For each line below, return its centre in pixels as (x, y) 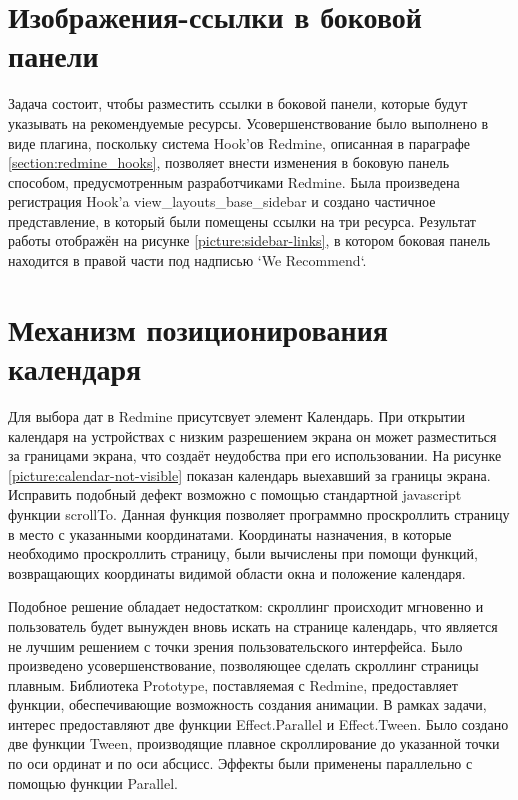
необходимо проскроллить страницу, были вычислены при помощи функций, (243, 553)
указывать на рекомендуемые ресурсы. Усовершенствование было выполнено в (248, 122)
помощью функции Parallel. (93, 782)
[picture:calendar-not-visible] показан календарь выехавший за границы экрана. (249, 474)
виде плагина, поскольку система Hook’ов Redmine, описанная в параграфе (239, 142)
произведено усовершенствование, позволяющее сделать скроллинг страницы (243, 665)
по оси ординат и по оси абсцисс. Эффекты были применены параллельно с (240, 763)
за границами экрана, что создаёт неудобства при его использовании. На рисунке (255, 455)
